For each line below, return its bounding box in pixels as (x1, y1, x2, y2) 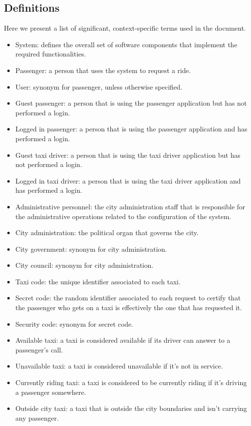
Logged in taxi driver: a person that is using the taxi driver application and (15, 175, 241, 185)
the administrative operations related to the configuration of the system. (15, 211, 232, 221)
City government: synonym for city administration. (15, 243, 167, 254)
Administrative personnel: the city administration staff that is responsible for (15, 201, 245, 211)
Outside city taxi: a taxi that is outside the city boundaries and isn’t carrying (15, 403, 247, 413)
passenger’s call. (15, 344, 63, 354)
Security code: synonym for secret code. (15, 318, 133, 329)
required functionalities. (15, 49, 86, 59)
